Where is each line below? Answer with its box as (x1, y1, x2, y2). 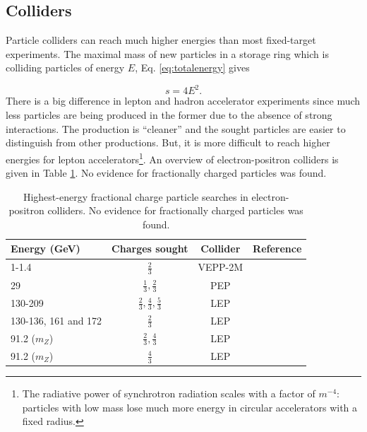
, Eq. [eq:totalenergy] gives (135, 60, 250, 75)
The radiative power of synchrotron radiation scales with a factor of (22, 386, 315, 401)
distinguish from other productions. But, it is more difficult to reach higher (6, 135, 330, 150)
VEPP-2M (198, 259, 243, 274)
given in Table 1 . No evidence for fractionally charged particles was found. (6, 165, 327, 180)
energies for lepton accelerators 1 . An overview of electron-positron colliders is (6, 149, 339, 166)
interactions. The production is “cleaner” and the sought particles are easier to (6, 121, 346, 136)
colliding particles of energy (6, 60, 125, 75)
